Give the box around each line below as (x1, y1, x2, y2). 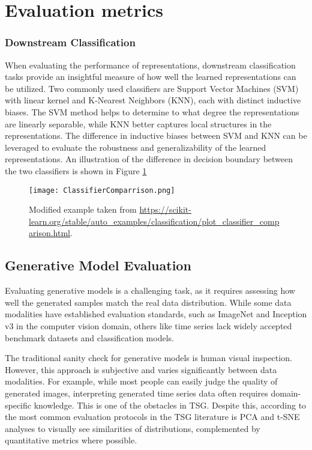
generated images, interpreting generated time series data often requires (5, 386, 268, 399)
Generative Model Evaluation (5, 256, 191, 275)
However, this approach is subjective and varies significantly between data (5, 363, 277, 376)
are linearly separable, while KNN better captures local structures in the (5, 117, 272, 130)
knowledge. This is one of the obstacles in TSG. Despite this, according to (34, 398, 307, 411)
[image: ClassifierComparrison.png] (29, 186, 175, 195)
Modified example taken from (29, 203, 137, 216)
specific (5, 398, 32, 411)
